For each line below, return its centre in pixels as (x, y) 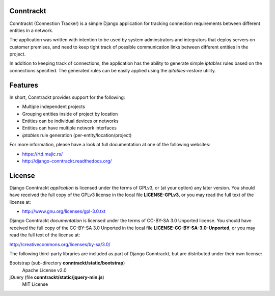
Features (24, 85)
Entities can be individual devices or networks (71, 121)
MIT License (35, 284)
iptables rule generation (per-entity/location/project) (77, 135)
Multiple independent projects (53, 106)
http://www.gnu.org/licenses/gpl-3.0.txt (64, 211)
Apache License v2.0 (44, 270)
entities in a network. (31, 30)
